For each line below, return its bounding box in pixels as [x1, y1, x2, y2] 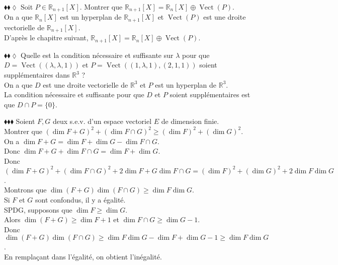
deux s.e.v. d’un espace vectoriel [52, 116, 152, 126]
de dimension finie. [161, 116, 219, 126]
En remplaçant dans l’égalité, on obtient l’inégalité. [4, 251, 162, 261]
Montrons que [4, 184, 47, 195]
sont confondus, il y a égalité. [35, 194, 126, 205]
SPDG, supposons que [4, 204, 72, 215]
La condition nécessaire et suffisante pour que [4, 89, 144, 100]
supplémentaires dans [4, 70, 70, 80]
